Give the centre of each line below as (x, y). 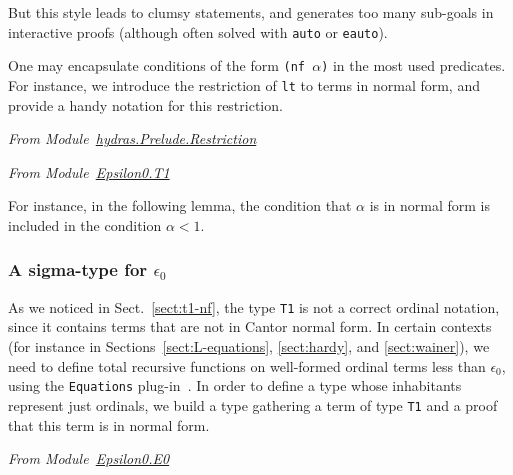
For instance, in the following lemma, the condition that (180, 205)
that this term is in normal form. (109, 424)
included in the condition (85, 224)
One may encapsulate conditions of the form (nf (157, 65)
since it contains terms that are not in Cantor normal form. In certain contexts (250, 326)
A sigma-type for (78, 269)
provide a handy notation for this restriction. (145, 104)
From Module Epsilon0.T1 (89, 171)
